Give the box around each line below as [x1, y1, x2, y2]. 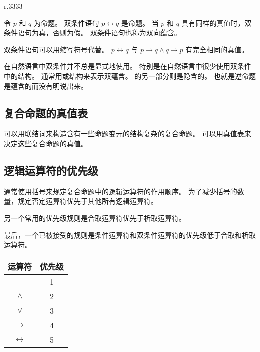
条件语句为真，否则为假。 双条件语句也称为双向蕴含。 [4, 27, 181, 38]
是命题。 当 [121, 17, 159, 28]
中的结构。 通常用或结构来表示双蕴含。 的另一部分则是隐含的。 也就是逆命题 [4, 70, 256, 81]
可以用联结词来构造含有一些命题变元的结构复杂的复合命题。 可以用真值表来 [4, 128, 251, 139]
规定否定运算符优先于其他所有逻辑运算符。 [17, 196, 158, 206]
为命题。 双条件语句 [33, 17, 99, 28]
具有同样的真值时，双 [181, 17, 252, 28]
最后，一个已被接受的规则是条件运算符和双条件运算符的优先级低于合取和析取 [4, 229, 256, 240]
